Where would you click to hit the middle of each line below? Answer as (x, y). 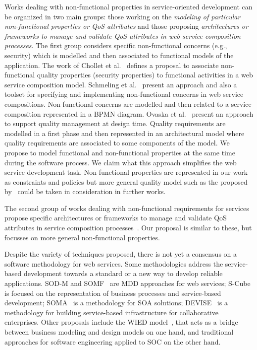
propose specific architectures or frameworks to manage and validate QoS (116, 218)
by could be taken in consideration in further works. (85, 191)
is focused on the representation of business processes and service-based (113, 293)
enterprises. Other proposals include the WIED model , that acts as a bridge (121, 322)
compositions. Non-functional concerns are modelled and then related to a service (128, 104)
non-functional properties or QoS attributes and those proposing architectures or (126, 26)
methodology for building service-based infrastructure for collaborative (111, 312)
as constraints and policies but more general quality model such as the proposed (126, 181)
